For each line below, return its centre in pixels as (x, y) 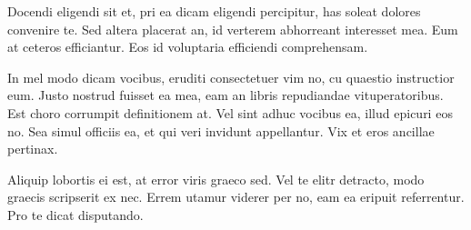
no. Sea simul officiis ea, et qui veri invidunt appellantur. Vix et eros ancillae (221, 130)
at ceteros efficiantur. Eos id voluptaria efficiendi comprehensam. (188, 47)
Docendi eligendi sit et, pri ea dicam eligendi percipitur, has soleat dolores (214, 11)
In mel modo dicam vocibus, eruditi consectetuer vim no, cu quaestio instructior (231, 77)
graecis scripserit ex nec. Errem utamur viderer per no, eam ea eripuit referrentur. (236, 197)
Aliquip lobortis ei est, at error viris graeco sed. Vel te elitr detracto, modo (216, 179)
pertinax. (33, 149)
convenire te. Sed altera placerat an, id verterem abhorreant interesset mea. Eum (233, 29)
